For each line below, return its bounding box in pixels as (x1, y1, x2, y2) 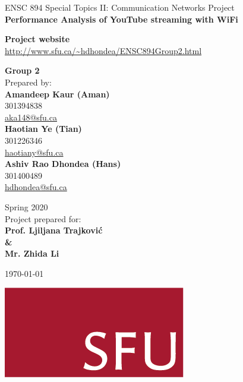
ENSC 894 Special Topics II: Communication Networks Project (5, 1, 235, 13)
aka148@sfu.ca (5, 111, 57, 123)
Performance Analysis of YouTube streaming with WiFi (5, 12, 238, 25)
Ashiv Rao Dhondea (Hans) (5, 157, 121, 170)
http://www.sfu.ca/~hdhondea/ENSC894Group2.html (5, 44, 202, 56)
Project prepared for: (5, 212, 81, 225)
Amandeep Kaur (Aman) (5, 87, 110, 100)
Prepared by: (5, 75, 52, 88)
